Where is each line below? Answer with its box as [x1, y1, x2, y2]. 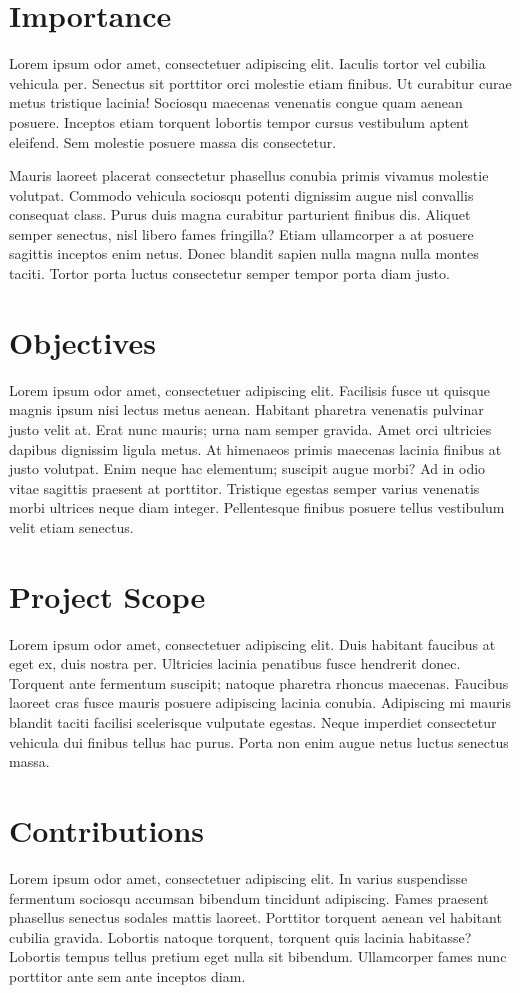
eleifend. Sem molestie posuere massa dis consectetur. [9, 131, 337, 152]
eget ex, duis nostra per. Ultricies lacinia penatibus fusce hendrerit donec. [9, 653, 461, 674]
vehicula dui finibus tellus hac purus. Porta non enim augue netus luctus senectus [9, 731, 509, 752]
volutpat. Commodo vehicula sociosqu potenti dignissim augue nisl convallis [9, 184, 474, 205]
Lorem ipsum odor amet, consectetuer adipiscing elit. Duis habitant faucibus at [9, 633, 496, 654]
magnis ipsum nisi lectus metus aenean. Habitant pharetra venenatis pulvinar [9, 399, 484, 420]
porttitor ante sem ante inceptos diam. [9, 965, 246, 986]
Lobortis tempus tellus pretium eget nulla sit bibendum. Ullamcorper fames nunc [9, 946, 507, 967]
